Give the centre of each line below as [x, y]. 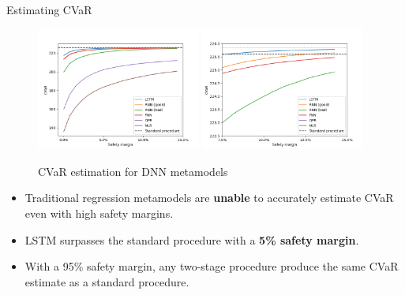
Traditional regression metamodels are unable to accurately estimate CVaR [209, 198]
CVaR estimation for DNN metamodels [133, 171]
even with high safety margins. [99, 213]
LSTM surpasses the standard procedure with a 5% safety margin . [192, 239]
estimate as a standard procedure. [107, 281]
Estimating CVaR [49, 9]
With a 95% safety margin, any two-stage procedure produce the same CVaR [212, 266]
